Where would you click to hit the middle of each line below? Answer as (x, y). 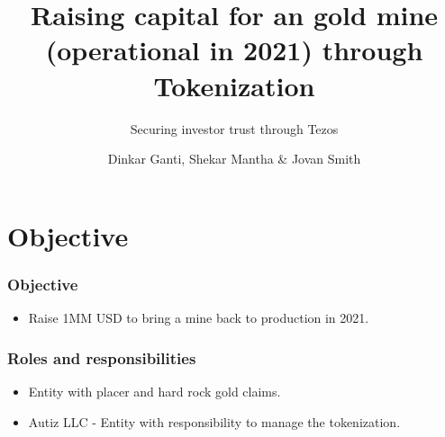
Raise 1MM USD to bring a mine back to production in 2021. (199, 318)
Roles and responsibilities (102, 357)
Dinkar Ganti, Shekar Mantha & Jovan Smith (234, 159)
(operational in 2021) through (234, 50)
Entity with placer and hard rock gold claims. (154, 391)
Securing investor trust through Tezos (234, 128)
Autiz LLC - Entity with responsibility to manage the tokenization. (214, 421)
